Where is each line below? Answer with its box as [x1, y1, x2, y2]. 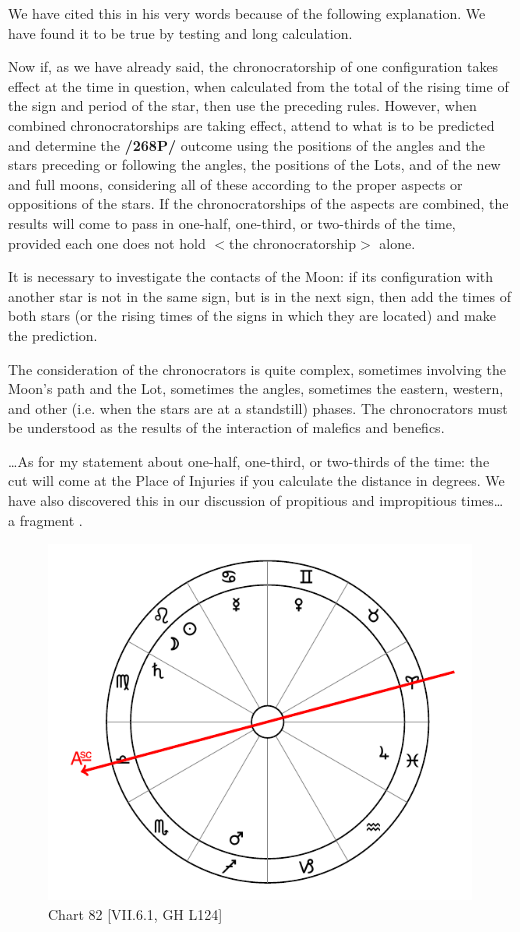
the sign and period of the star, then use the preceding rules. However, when [8, 95, 477, 116]
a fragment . [8, 509, 83, 530]
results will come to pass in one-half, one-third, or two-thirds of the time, [8, 212, 456, 233]
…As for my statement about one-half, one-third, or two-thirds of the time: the [8, 450, 490, 471]
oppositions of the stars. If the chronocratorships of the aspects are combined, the [8, 193, 509, 214]
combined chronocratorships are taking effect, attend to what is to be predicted [8, 114, 495, 135]
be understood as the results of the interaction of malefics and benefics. [8, 417, 445, 438]
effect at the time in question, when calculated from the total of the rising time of [8, 75, 509, 96]
